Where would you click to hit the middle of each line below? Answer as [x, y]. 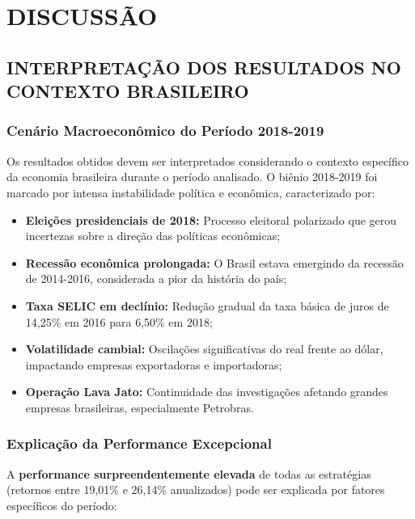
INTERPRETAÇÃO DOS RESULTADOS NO [204, 67]
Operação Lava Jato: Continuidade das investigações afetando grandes [207, 392]
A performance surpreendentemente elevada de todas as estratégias [189, 473]
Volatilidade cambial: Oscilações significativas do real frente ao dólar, [204, 349]
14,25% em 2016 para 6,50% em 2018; [119, 321]
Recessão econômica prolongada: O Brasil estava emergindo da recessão [214, 262]
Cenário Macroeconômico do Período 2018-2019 [165, 131]
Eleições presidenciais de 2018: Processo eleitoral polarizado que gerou [211, 219]
